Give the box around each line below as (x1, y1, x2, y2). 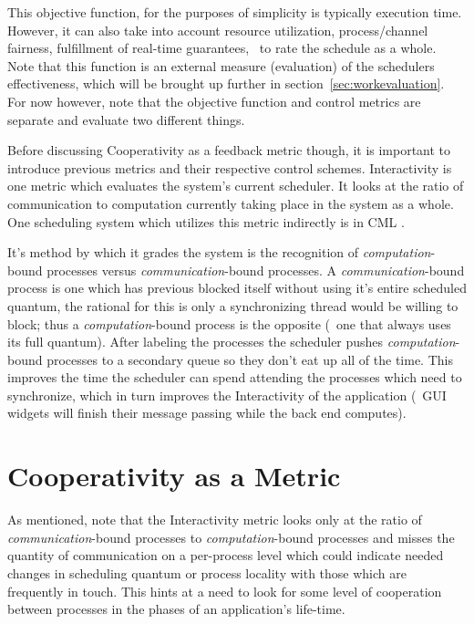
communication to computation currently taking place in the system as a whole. (7, 193, 454, 213)
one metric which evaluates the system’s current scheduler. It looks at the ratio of (7, 176, 464, 195)
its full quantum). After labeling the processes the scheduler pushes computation (7, 332, 456, 351)
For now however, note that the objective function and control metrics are (7, 91, 421, 110)
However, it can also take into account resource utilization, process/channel (7, 20, 428, 39)
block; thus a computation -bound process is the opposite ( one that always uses (7, 314, 451, 333)
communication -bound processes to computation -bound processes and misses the (7, 527, 455, 546)
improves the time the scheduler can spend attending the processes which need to (7, 368, 462, 387)
